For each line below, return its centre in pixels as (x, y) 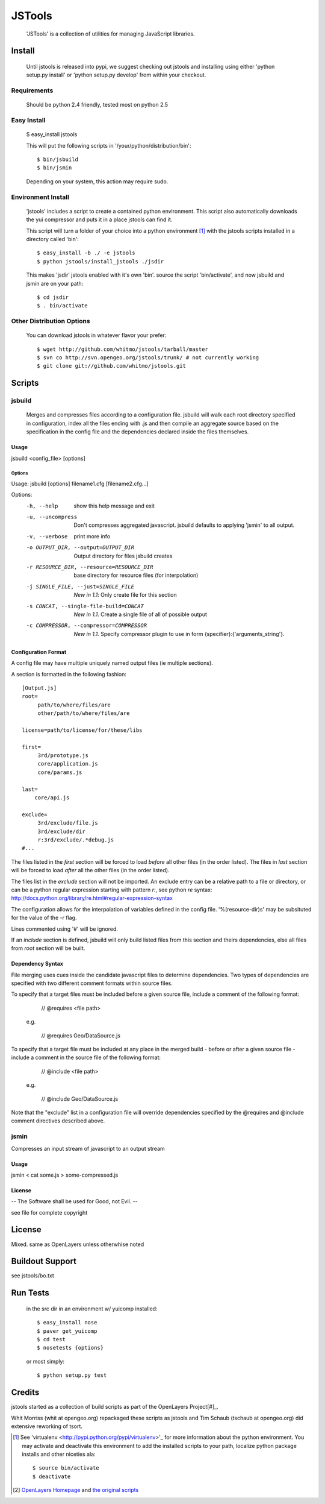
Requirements (32, 90)
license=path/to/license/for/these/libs (82, 730)
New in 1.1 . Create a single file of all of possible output (141, 614)
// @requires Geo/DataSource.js (81, 1035)
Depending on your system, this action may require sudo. (97, 181)
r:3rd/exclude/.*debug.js (76, 840)
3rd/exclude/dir (61, 831)
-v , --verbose (47, 536)
